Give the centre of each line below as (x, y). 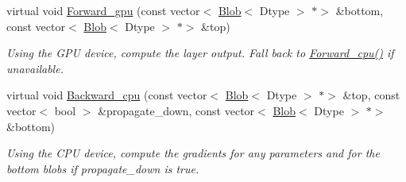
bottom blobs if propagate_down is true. (103, 168)
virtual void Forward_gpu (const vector (103, 10)
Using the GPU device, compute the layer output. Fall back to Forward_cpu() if (200, 53)
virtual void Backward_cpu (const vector (107, 95)
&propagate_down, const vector (176, 110)
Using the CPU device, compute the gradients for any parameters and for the (193, 153)
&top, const (371, 95)
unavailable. (35, 68)
